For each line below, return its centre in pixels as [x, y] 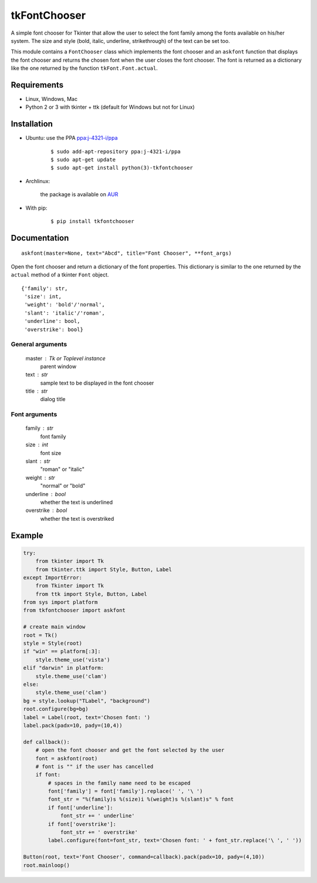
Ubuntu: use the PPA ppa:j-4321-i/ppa [72, 138]
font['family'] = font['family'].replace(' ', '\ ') [125, 791]
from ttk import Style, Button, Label [91, 594]
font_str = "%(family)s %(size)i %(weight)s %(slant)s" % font [141, 799]
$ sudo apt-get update [83, 160]
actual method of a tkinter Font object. [60, 275]
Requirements [37, 85]
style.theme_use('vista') [73, 660]
